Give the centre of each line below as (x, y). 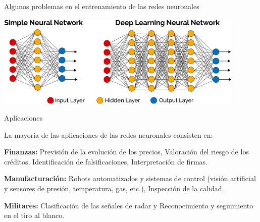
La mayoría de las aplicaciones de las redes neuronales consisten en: (109, 134)
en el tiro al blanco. (34, 215)
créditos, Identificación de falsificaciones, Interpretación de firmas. (106, 161)
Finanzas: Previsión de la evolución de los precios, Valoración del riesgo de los (126, 152)
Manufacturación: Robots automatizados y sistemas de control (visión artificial (130, 178)
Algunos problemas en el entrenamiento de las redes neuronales (102, 6)
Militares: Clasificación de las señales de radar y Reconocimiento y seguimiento (129, 205)
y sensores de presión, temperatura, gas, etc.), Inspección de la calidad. (114, 188)
